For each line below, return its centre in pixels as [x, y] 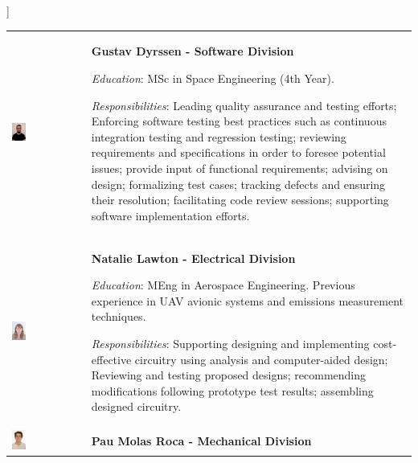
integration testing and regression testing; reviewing [219, 136]
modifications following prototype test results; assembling [232, 390]
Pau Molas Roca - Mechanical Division [201, 441]
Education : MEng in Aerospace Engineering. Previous [223, 285]
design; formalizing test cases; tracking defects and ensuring [238, 184]
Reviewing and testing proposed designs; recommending [229, 375]
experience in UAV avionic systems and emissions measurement [248, 300]
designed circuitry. [136, 406]
